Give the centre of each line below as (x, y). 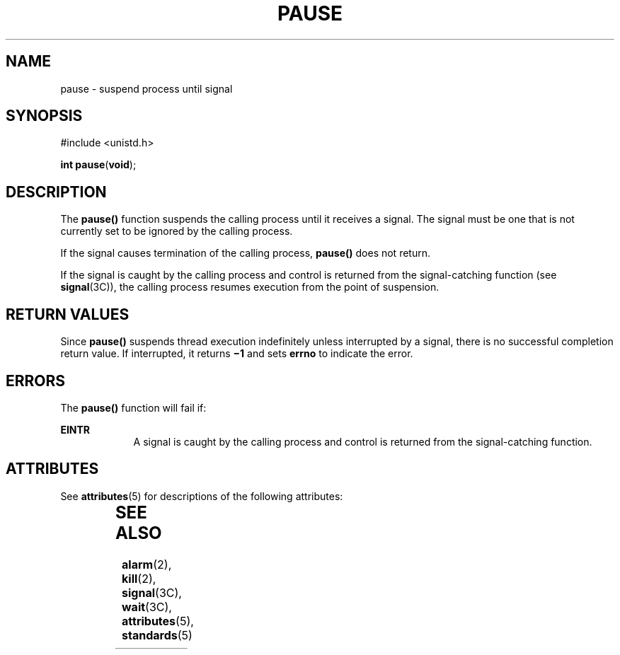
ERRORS (36, 381)
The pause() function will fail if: (133, 407)
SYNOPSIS (44, 116)
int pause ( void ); (98, 165)
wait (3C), (147, 607)
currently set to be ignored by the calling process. (177, 231)
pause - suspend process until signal (147, 88)
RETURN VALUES (68, 314)
